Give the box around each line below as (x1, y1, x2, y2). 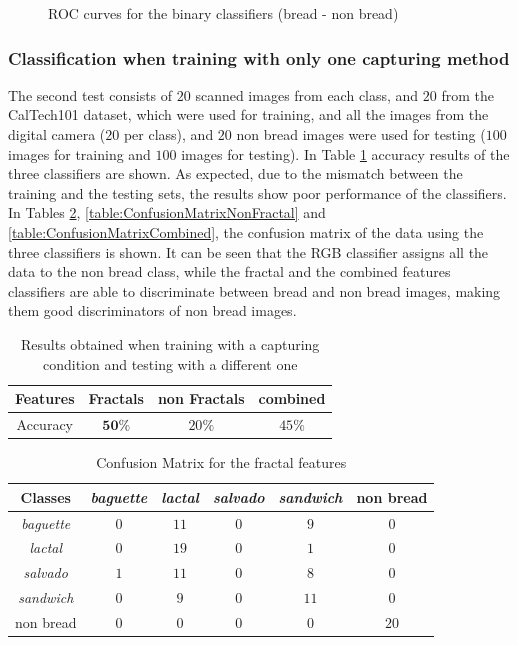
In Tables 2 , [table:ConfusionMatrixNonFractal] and (8, 202, 326, 223)
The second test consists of (8, 84, 173, 105)
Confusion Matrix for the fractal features (96, 452, 347, 473)
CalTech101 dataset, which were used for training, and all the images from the (8, 104, 489, 125)
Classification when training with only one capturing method (8, 45, 510, 70)
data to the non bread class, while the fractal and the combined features (8, 261, 451, 282)
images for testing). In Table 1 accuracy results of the (181, 143, 510, 164)
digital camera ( (8, 124, 106, 144)
